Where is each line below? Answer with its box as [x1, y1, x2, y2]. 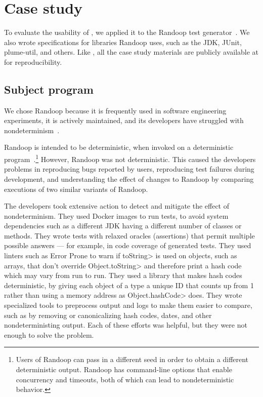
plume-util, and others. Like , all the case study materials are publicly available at [4, 47, 259, 57]
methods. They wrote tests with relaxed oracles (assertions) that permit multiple [4, 230, 255, 241]
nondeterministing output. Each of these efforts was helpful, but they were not [4, 320, 247, 330]
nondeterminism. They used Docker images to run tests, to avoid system [4, 210, 229, 221]
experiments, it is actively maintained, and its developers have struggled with [4, 115, 244, 126]
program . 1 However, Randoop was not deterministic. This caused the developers [4, 152, 256, 164]
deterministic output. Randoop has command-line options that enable [16, 364, 232, 375]
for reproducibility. [4, 56, 62, 67]
